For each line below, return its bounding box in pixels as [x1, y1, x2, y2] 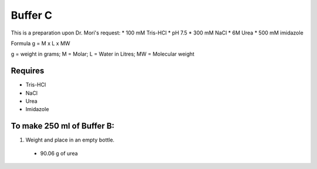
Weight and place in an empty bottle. [25, 136, 114, 143]
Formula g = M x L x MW [11, 40, 70, 47]
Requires [11, 66, 45, 76]
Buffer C [11, 9, 52, 22]
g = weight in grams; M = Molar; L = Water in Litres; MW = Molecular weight [11, 50, 195, 58]
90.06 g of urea [40, 150, 78, 157]
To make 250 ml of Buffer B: [11, 121, 114, 131]
